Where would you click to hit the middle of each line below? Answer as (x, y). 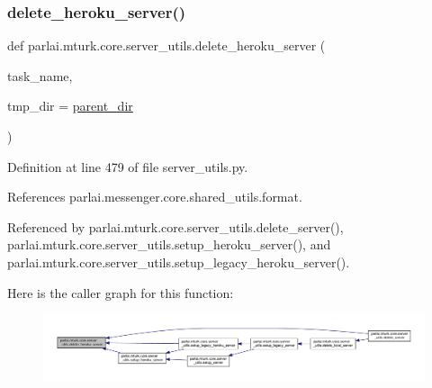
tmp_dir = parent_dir (70, 106)
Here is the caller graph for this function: (121, 292)
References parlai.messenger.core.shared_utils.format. (155, 197)
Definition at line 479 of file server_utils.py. (128, 166)
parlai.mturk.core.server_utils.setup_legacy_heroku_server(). (179, 262)
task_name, (40, 75)
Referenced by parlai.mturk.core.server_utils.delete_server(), (175, 226)
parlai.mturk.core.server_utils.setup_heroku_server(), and (169, 244)
